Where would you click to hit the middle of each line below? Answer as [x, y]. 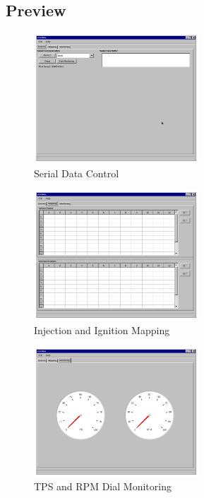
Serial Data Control [77, 173]
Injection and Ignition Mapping [102, 330]
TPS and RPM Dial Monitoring [103, 486]
